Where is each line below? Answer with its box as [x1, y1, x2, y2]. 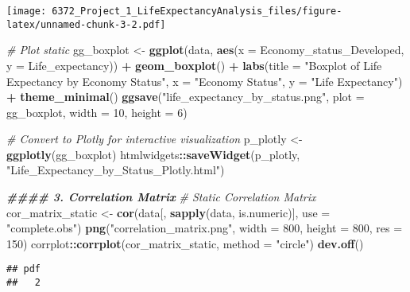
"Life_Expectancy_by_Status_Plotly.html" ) [6, 162, 225, 178]
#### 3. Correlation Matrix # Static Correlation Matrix [6, 189, 316, 205]
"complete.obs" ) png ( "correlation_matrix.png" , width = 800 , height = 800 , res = [6, 220, 403, 236]
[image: [6, 6, 47, 17]
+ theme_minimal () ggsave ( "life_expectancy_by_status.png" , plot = [6, 88, 365, 105]
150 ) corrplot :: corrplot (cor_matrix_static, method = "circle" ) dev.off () [6, 235, 364, 251]
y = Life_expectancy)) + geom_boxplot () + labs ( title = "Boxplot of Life [6, 56, 382, 73]
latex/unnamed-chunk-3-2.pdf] [6, 18, 166, 30]
